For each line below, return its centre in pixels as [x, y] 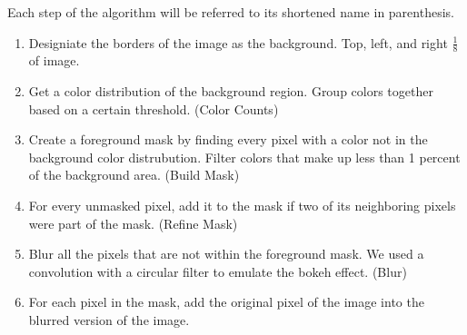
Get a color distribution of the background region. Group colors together [231, 91]
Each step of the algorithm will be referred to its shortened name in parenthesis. [231, 12]
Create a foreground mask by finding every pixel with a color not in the [228, 139]
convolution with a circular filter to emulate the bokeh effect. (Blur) [218, 271]
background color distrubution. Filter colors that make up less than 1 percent [244, 157]
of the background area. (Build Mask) [134, 175]
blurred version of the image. [109, 319]
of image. [54, 60]
